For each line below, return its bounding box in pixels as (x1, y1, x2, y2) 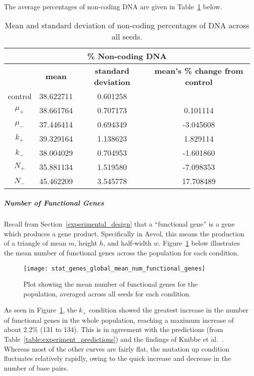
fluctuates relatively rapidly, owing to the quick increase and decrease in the (4, 353, 232, 363)
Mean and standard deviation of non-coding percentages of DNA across (4, 19, 250, 31)
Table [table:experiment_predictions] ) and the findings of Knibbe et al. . (4, 334, 224, 344)
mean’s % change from (154, 64, 243, 76)
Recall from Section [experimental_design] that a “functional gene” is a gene (4, 219, 235, 229)
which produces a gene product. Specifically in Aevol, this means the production (4, 228, 244, 238)
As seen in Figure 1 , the (4, 305, 77, 315)
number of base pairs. (4, 362, 68, 373)
